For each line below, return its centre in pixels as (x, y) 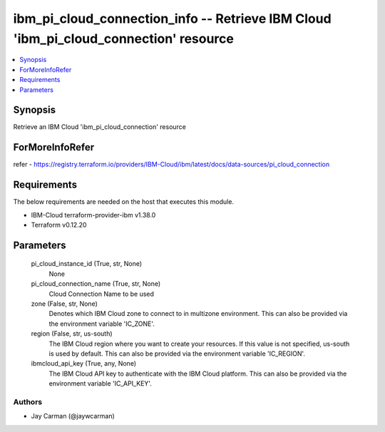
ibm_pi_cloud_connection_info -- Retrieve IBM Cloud (172, 19)
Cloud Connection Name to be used (102, 294)
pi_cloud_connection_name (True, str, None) (96, 284)
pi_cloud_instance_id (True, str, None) (87, 264)
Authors (28, 401)
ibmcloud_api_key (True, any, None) (84, 364)
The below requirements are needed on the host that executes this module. (124, 202)
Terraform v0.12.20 (59, 225)
